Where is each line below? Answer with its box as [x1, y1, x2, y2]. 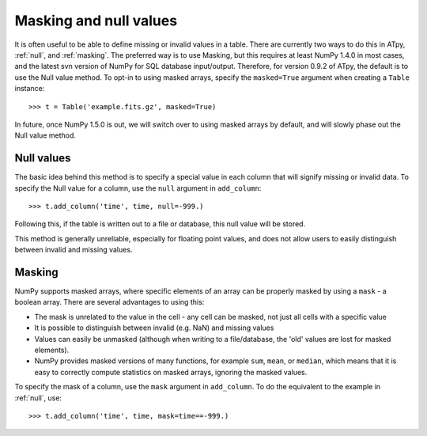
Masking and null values [14, 12, 178, 29]
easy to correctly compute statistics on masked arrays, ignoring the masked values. [34, 367, 308, 377]
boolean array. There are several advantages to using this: [14, 298, 205, 307]
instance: [14, 84, 45, 93]
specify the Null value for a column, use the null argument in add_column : [14, 183, 262, 193]
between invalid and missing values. [14, 245, 133, 255]
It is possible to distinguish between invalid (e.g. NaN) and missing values [34, 323, 274, 332]
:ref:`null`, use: [14, 392, 62, 403]
